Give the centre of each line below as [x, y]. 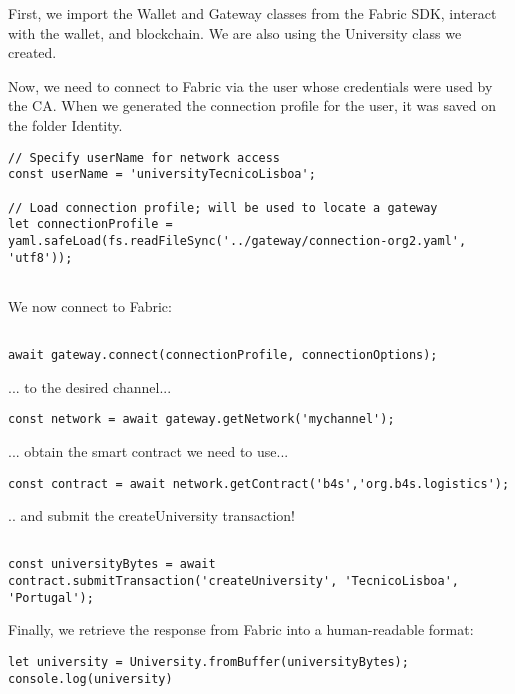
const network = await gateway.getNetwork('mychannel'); [201, 419]
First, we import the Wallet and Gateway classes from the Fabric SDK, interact [252, 13]
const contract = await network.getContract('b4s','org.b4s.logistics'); [259, 483]
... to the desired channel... [90, 386]
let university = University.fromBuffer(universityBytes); [208, 662]
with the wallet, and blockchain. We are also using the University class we [235, 32]
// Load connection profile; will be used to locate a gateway [223, 207]
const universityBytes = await [112, 564]
